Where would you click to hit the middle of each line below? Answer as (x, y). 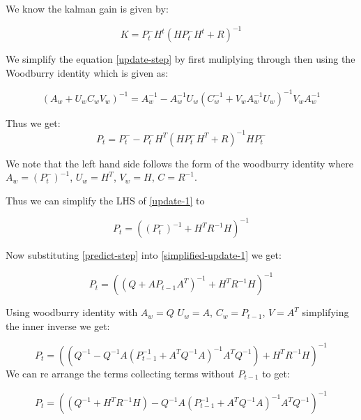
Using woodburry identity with (72, 312)
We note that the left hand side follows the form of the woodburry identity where (179, 163)
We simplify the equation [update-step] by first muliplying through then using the (180, 59)
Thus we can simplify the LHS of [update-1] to (105, 201)
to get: (276, 373)
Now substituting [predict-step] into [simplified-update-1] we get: (144, 255)
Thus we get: (33, 122)
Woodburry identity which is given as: (87, 72)
